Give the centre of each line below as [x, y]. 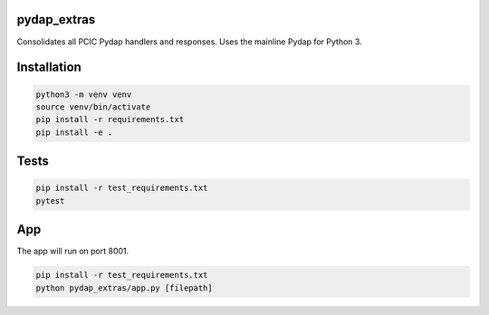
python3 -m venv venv [84, 94]
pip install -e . [74, 132]
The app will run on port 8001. [73, 251]
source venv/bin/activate [93, 107]
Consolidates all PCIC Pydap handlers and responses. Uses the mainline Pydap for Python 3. [189, 42]
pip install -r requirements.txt [110, 119]
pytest [50, 200]
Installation [49, 67]
